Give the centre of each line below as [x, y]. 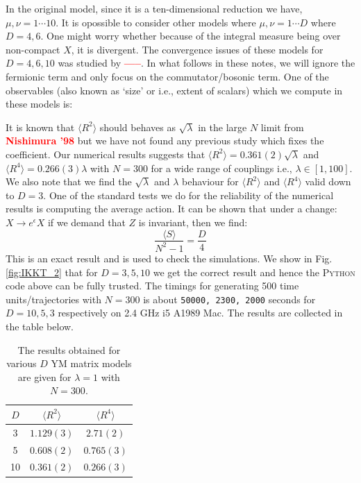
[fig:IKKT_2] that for [52, 272]
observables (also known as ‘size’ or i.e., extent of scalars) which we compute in [174, 90]
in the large [223, 127]
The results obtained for [69, 349]
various [22, 363]
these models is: [39, 104]
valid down [328, 181]
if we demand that [86, 222]
